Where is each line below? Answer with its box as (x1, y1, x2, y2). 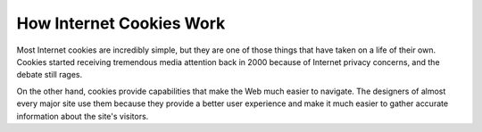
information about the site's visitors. (16, 111, 149, 121)
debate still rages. (16, 70, 83, 80)
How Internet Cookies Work (16, 13, 226, 33)
